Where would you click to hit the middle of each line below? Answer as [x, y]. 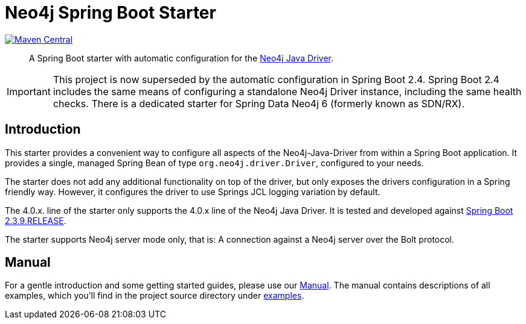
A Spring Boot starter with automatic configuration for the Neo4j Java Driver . [181, 58]
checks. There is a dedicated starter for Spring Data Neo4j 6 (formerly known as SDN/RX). [259, 103]
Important [29, 91]
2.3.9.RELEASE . [36, 220]
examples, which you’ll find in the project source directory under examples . [155, 296]
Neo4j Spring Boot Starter [111, 13]
